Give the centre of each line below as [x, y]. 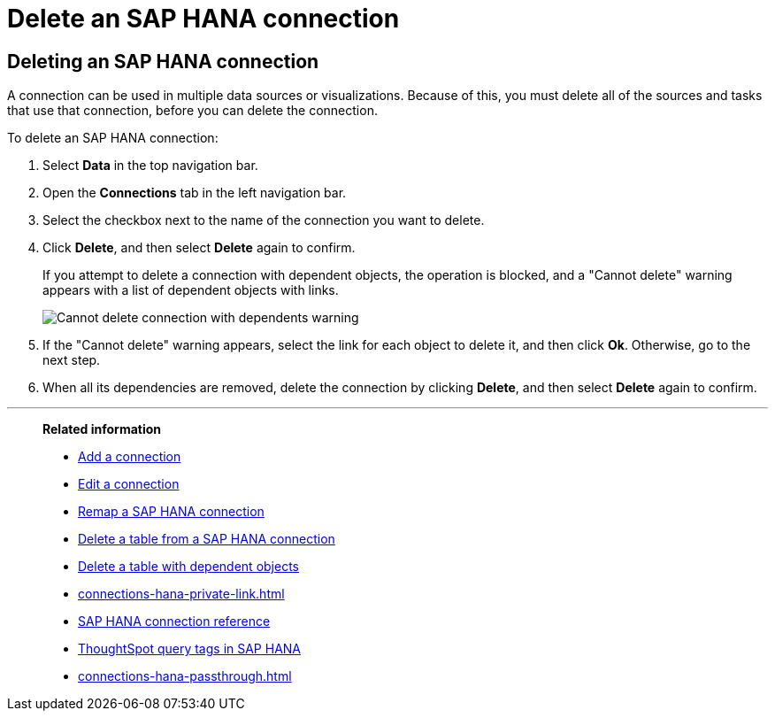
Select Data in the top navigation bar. [150, 166]
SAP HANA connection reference [174, 621]
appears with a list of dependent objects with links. [191, 290]
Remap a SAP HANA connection [171, 512]
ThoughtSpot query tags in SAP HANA [190, 649]
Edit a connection [129, 484]
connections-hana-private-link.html [181, 594]
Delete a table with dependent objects [188, 567]
